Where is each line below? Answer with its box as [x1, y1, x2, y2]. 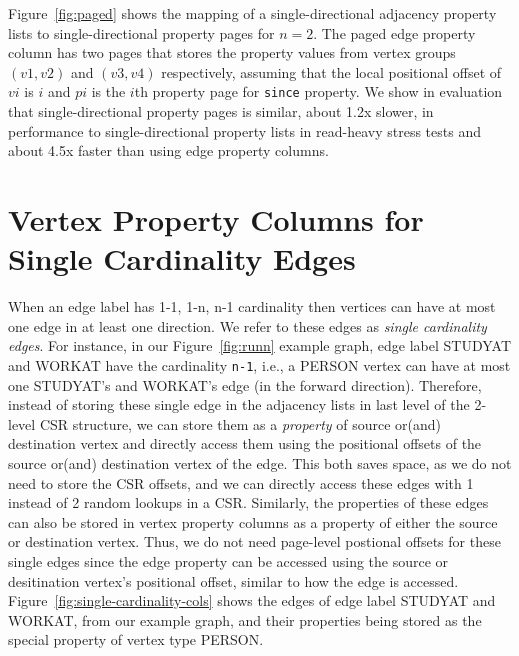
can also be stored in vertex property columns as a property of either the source [8, 511, 498, 532]
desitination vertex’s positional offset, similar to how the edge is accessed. [8, 570, 459, 591]
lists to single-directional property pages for [8, 22, 275, 43]
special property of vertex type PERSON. [8, 629, 264, 650]
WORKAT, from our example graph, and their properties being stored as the [8, 609, 482, 630]
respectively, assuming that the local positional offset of [161, 61, 502, 82]
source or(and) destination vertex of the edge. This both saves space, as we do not [8, 452, 512, 473]
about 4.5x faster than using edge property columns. [8, 140, 329, 161]
